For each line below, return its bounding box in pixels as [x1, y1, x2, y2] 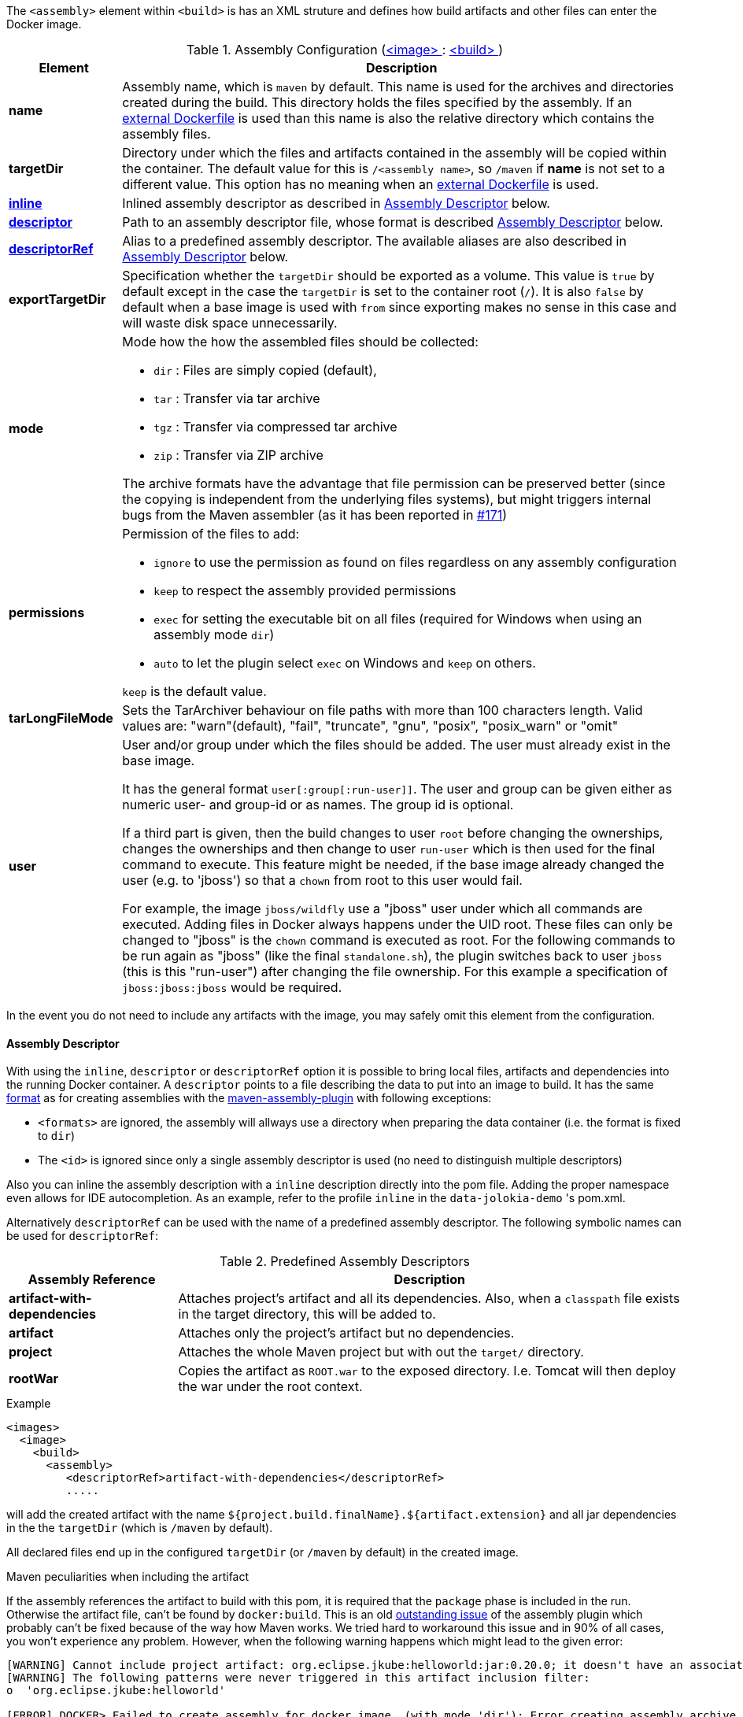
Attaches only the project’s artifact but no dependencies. [178, 1325, 515, 1341]
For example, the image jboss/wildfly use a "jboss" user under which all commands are [122, 901, 643, 916]
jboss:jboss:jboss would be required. [122, 979, 342, 995]
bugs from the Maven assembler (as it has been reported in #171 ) [122, 507, 508, 523]
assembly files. [122, 126, 211, 142]
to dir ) [38, 1129, 76, 1143]
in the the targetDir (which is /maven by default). [6, 1521, 273, 1535]
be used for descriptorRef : [6, 1229, 159, 1243]
